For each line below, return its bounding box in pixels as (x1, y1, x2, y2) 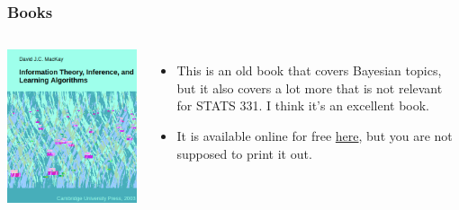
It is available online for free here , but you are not (176, 127, 453, 144)
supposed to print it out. (176, 144, 312, 162)
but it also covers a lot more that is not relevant (176, 78, 443, 97)
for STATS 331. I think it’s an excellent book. (176, 96, 430, 115)
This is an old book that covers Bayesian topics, (176, 61, 442, 80)
